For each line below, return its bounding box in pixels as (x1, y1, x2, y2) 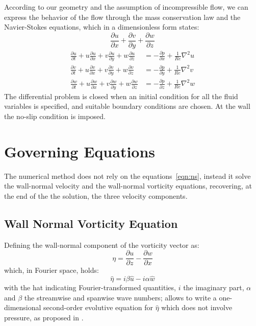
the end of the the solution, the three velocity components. (4, 190, 188, 201)
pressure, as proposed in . (4, 312, 84, 322)
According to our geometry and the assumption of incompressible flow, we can (4, 2, 248, 12)
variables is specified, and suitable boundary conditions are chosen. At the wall (4, 101, 250, 111)
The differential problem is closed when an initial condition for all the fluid (4, 90, 238, 101)
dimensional (4, 302, 41, 313)
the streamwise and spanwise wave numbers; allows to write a (24, 292, 217, 302)
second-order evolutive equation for (43, 302, 153, 313)
